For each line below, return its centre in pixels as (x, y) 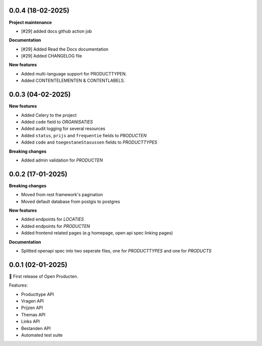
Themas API (33, 314)
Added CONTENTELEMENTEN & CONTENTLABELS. (73, 81)
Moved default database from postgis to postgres (71, 201)
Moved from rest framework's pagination (62, 195)
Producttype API (38, 294)
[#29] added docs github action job (57, 31)
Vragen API (33, 301)
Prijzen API (32, 308)
